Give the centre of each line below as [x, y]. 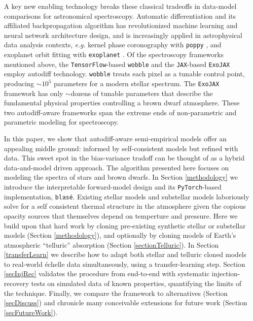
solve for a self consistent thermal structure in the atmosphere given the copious [125, 206]
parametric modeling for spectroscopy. [61, 122]
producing [19, 83]
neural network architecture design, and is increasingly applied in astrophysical [123, 35]
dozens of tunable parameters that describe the [142, 93]
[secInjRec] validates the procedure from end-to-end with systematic [107, 273]
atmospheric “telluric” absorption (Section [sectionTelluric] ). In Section [111, 244]
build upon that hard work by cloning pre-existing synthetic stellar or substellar [125, 225]
